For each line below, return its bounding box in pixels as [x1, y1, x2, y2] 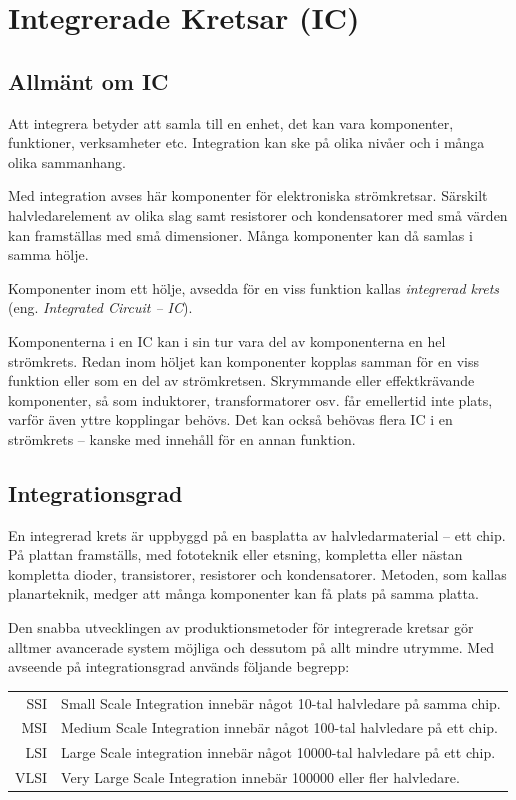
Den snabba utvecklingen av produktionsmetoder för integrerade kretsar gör [8, 617, 474, 638]
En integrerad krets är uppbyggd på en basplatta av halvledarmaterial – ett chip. [8, 524, 506, 545]
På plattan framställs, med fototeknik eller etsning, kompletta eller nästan [8, 544, 463, 565]
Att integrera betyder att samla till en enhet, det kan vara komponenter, [8, 112, 454, 133]
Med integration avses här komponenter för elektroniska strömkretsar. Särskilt [8, 185, 488, 206]
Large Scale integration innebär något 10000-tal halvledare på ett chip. [61, 742, 496, 763]
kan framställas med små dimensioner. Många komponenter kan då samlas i [8, 224, 473, 245]
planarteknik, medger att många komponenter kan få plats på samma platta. [8, 583, 479, 604]
